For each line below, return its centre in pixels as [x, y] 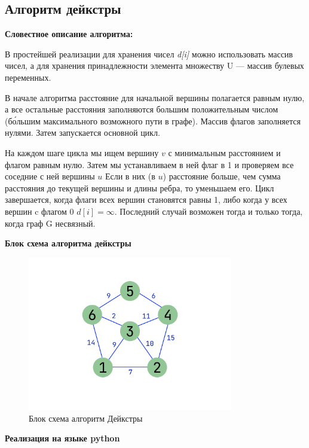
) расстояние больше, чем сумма [222, 176]
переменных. [28, 77]
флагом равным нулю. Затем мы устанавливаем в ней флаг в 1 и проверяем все [149, 164]
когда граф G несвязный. [50, 223]
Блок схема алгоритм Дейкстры [86, 418]
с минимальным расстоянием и [224, 152]
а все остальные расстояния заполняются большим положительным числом [142, 109]
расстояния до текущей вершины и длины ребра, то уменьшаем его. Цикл [140, 188]
